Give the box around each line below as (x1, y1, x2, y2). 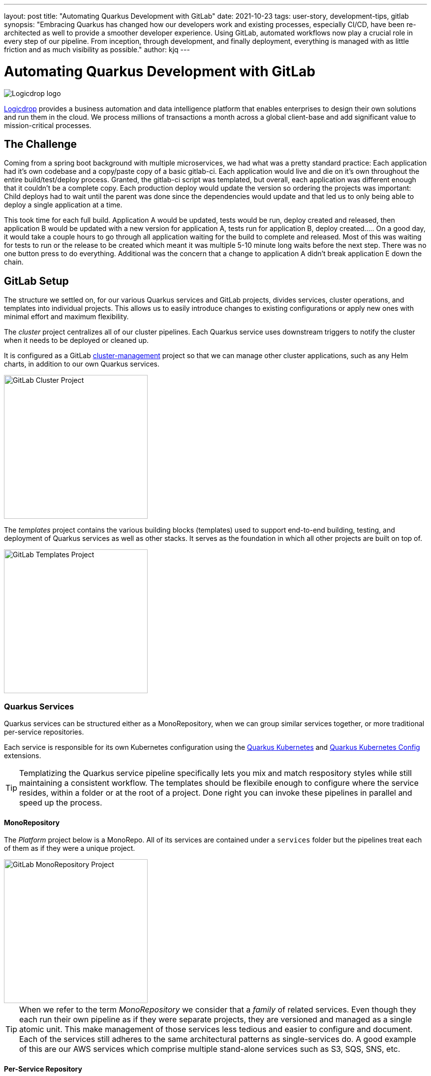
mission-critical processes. (4, 121, 92, 130)
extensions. (4, 751, 41, 760)
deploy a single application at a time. (4, 201, 123, 209)
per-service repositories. (4, 727, 84, 736)
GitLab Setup (4, 274, 69, 287)
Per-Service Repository (4, 1064, 82, 1073)
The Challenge (4, 137, 77, 150)
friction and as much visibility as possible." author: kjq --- (4, 45, 190, 54)
